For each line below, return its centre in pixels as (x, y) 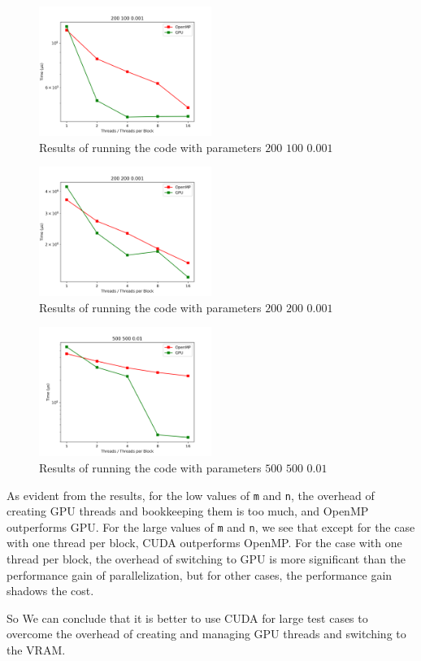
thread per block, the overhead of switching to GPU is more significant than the (206, 559)
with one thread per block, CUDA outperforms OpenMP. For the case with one (204, 543)
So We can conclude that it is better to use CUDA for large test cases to (187, 618)
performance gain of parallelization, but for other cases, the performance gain (200, 574)
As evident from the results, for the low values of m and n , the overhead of (191, 495)
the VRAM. (36, 650)
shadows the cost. (50, 591)
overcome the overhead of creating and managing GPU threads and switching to (206, 634)
